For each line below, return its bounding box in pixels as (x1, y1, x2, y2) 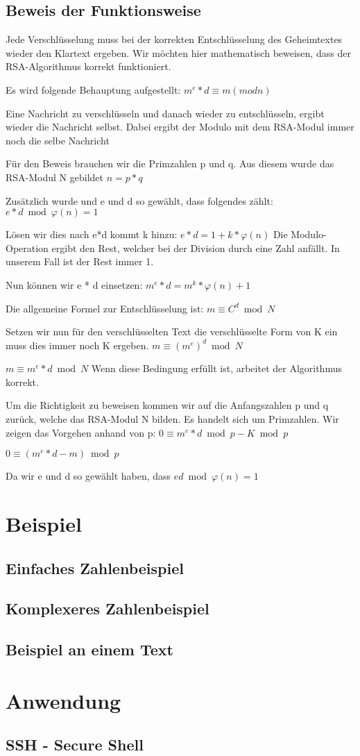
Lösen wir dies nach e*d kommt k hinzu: (6, 227, 178, 242)
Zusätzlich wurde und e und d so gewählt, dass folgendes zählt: (6, 193, 273, 208)
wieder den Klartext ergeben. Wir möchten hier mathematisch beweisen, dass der (6, 45, 351, 60)
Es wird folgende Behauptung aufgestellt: (6, 82, 181, 96)
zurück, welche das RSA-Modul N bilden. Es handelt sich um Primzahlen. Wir (6, 412, 339, 426)
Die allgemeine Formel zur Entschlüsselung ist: (6, 301, 204, 315)
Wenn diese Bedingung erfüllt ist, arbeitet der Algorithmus (91, 361, 342, 376)
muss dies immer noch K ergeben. (6, 337, 149, 352)
